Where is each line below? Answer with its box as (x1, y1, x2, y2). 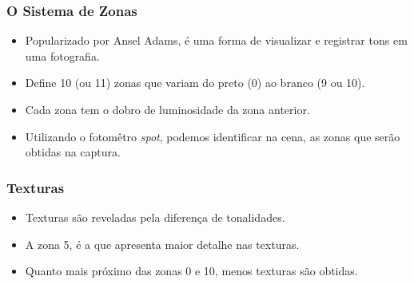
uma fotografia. (25, 47, 100, 64)
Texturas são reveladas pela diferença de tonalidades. (25, 209, 285, 225)
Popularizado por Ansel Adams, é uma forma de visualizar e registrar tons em (25, 32, 408, 49)
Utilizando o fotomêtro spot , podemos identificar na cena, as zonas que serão (25, 128, 400, 144)
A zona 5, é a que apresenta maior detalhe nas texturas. (25, 235, 300, 252)
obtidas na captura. (25, 144, 121, 160)
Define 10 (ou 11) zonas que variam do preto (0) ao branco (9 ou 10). (25, 74, 365, 91)
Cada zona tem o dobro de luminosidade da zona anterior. (25, 101, 310, 117)
